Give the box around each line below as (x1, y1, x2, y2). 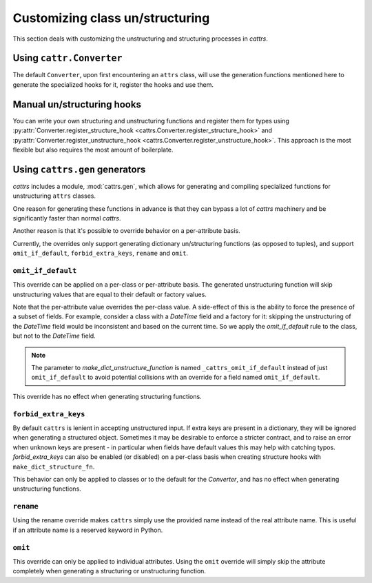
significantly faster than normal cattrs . (12, 214, 121, 222)
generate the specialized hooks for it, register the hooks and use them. (12, 80, 214, 89)
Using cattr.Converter (12, 52, 123, 64)
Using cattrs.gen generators (12, 163, 146, 175)
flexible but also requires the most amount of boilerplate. (12, 145, 174, 154)
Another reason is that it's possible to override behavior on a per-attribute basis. (12, 227, 240, 235)
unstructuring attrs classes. (12, 192, 96, 200)
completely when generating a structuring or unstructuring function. (12, 567, 207, 575)
